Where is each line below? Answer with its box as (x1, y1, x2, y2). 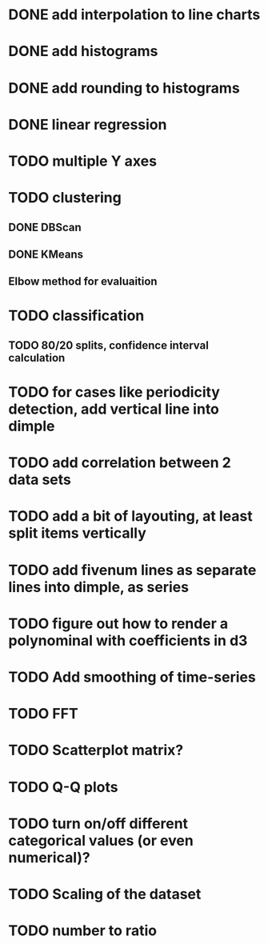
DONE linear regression (8, 115, 167, 134)
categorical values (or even (8, 831, 194, 850)
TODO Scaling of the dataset (8, 885, 202, 903)
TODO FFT (8, 705, 78, 723)
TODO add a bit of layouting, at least (8, 507, 254, 526)
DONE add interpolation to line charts (8, 6, 261, 24)
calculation (8, 350, 66, 365)
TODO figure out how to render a (8, 614, 229, 633)
